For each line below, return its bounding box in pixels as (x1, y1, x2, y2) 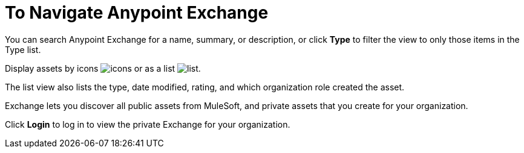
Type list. (5, 44, 41, 55)
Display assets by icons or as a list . (5, 63, 201, 73)
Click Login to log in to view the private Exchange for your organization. (5, 119, 290, 130)
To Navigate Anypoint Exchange (5, 2, 269, 23)
